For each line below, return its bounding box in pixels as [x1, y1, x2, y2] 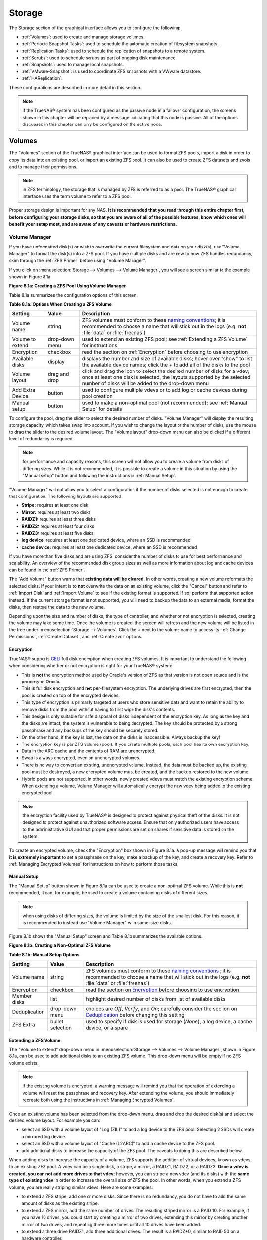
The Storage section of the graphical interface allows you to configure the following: [9, 25, 181, 31]
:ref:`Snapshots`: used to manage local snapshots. [21, 62, 124, 67]
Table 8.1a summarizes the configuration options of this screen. [9, 292, 138, 298]
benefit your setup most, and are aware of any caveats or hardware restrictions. [9, 221, 177, 227]
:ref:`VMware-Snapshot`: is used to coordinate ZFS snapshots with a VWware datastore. [21, 68, 202, 74]
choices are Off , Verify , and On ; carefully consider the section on [86, 1005, 237, 1012]
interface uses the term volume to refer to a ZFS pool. [22, 193, 132, 199]
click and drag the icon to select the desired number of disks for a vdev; [82, 368, 250, 374]
